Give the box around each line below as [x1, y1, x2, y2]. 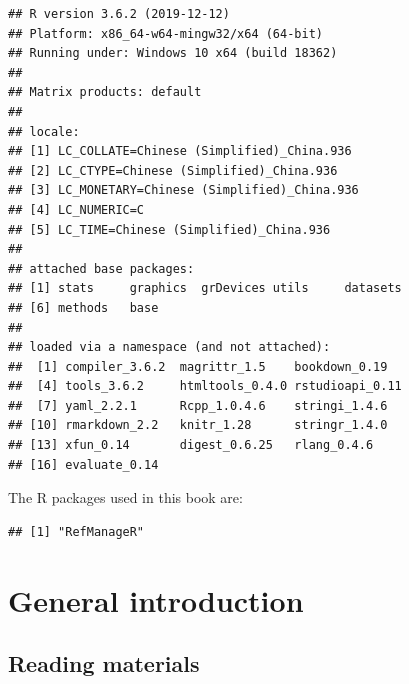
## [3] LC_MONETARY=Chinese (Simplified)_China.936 [8, 183, 359, 198]
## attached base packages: [8, 261, 195, 276]
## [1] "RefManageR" [8, 524, 145, 539]
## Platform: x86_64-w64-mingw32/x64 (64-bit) [8, 26, 323, 41]
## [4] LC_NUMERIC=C [8, 202, 145, 217]
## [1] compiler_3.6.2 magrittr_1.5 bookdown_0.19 [8, 359, 388, 374]
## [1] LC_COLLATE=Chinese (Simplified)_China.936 [8, 144, 352, 159]
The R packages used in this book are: [8, 487, 243, 508]
